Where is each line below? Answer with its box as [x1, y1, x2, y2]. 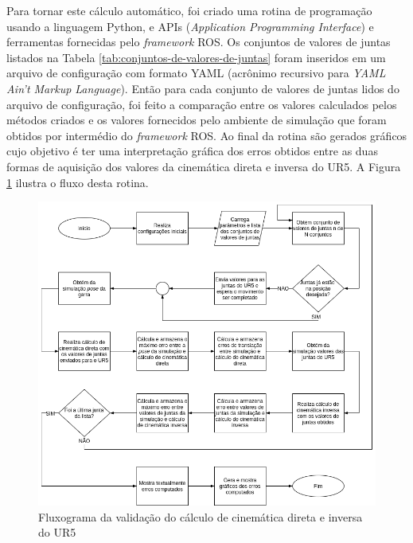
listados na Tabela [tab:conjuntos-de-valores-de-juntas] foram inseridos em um [6, 49, 386, 65]
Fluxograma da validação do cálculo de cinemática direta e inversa [38, 508, 363, 525]
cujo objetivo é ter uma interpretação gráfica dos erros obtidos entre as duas [6, 143, 378, 159]
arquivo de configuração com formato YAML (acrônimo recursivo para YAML [6, 64, 386, 81]
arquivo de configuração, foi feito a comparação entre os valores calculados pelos [6, 96, 397, 112]
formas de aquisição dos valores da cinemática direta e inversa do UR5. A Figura [6, 158, 401, 174]
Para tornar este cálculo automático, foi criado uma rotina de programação [6, 2, 372, 18]
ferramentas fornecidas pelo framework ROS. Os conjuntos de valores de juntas [6, 33, 391, 50]
